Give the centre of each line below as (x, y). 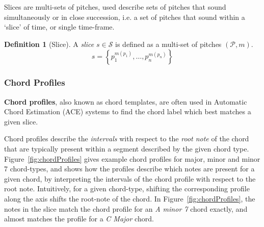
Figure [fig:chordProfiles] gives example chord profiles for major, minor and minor (132, 158)
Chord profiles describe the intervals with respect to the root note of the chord (127, 138)
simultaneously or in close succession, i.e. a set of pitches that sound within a (125, 17)
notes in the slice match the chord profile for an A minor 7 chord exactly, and (126, 208)
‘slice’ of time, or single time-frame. (59, 27)
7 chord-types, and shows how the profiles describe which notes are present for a (129, 169)
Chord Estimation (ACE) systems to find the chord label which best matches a (128, 111)
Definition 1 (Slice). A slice (49, 44)
